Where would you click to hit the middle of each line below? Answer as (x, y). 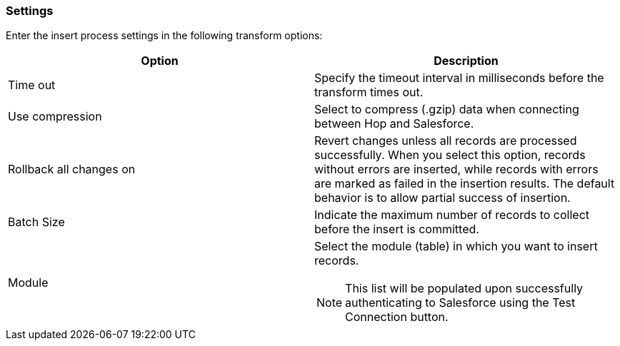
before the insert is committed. (397, 229)
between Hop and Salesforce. (394, 124)
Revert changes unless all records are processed (446, 141)
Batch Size (36, 222)
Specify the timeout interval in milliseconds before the (459, 78)
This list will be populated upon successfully (464, 289)
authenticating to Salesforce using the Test (460, 303)
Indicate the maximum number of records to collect (452, 215)
